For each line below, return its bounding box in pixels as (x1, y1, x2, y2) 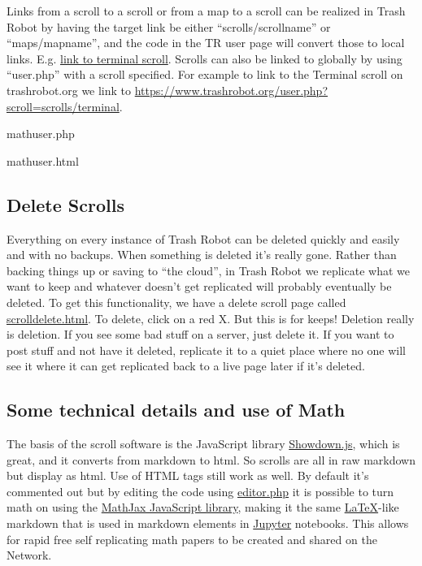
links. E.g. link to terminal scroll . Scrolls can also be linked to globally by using (7, 50, 402, 67)
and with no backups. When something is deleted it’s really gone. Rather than (7, 246, 397, 263)
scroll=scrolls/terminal (7, 97, 120, 114)
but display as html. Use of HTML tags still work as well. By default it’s (7, 467, 369, 484)
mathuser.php (7, 125, 75, 142)
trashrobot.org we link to (7, 81, 132, 98)
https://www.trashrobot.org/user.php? (134, 81, 328, 98)
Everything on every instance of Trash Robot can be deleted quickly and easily (7, 230, 400, 247)
